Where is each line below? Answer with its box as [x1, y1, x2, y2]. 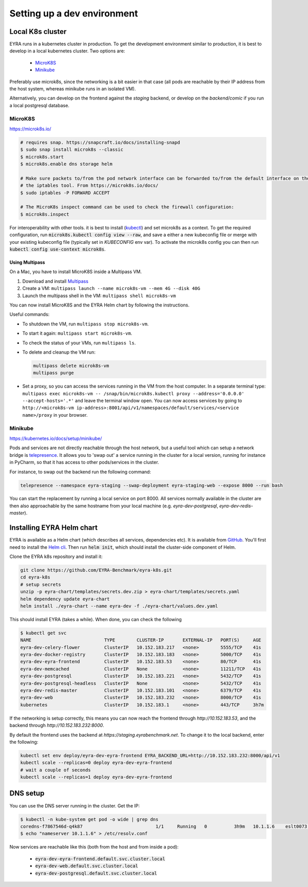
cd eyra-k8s [20, 574, 51, 580]
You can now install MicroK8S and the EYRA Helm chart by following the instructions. [9, 302, 190, 308]
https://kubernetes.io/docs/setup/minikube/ [9, 435, 102, 441]
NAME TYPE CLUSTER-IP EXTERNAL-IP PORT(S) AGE [20, 637, 261, 643]
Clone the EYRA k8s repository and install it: [9, 553, 103, 560]
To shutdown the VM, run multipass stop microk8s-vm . [22, 321, 149, 327]
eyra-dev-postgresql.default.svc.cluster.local [35, 870, 158, 876]
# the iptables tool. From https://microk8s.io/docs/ [20, 183, 159, 188]
